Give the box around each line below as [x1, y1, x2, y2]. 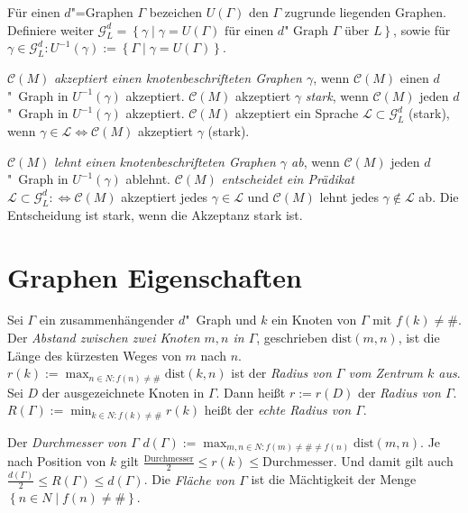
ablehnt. [125, 169, 170, 188]
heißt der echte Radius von [204, 400, 352, 419]
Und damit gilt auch [341, 452, 454, 471]
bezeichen [149, 3, 203, 21]
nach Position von [7, 452, 106, 471]
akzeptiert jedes [121, 187, 208, 206]
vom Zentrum [348, 363, 423, 382]
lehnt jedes [319, 187, 379, 206]
